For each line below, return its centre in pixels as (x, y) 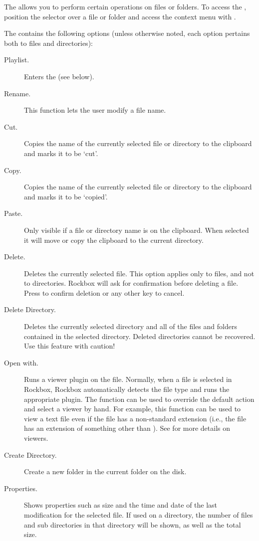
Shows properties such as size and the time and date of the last (121, 505)
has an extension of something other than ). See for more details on (127, 428)
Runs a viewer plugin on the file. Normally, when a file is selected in (128, 379)
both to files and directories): (48, 43)
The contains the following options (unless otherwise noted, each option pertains (127, 33)
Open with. (21, 362)
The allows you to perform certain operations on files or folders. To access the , (125, 6)
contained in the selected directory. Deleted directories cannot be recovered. (140, 336)
